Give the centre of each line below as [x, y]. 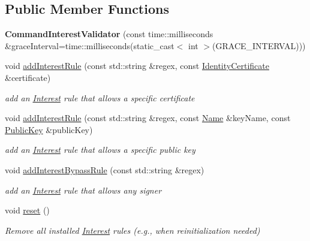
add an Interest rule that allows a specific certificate [100, 97]
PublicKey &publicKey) [49, 129]
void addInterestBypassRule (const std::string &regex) [105, 169]
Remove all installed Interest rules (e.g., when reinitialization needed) [133, 230]
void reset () [27, 210]
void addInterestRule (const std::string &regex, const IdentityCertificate [137, 66]
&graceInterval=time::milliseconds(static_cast [90, 45]
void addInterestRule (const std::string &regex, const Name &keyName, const [148, 118]
